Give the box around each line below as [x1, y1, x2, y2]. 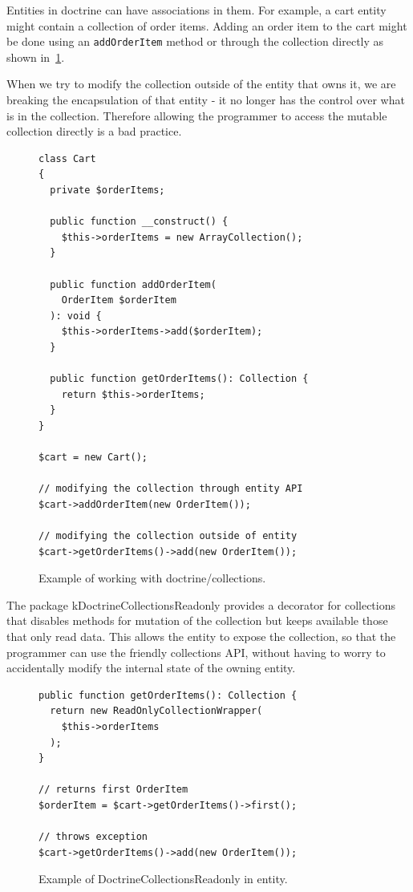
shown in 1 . [6, 48, 65, 65]
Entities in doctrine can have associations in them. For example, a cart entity [6, 2, 387, 18]
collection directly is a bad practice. [6, 123, 182, 140]
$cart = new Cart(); [38, 452, 148, 464]
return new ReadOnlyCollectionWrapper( [50, 705, 263, 717]
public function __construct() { [50, 216, 229, 228]
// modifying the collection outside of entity [38, 530, 298, 542]
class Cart [38, 152, 96, 164]
